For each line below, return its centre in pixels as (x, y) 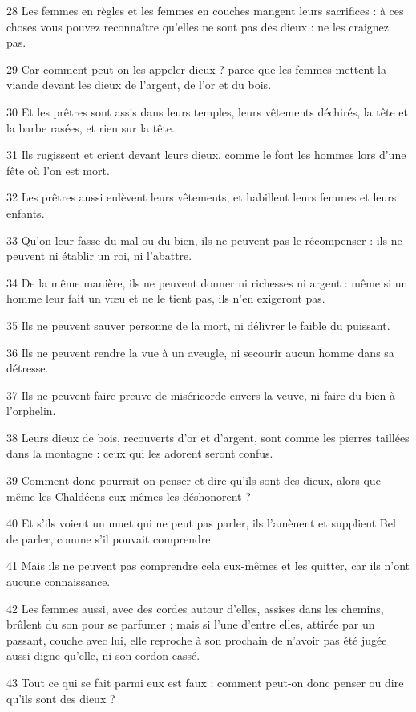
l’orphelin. (31, 411)
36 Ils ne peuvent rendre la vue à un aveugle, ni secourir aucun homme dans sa (200, 352)
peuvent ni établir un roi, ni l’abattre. (99, 256)
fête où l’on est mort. (58, 170)
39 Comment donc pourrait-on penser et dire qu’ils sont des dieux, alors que (194, 480)
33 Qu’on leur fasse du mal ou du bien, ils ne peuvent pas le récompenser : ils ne (204, 240)
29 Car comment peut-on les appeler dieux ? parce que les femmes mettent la (196, 69)
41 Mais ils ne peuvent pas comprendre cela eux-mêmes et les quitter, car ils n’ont (208, 566)
